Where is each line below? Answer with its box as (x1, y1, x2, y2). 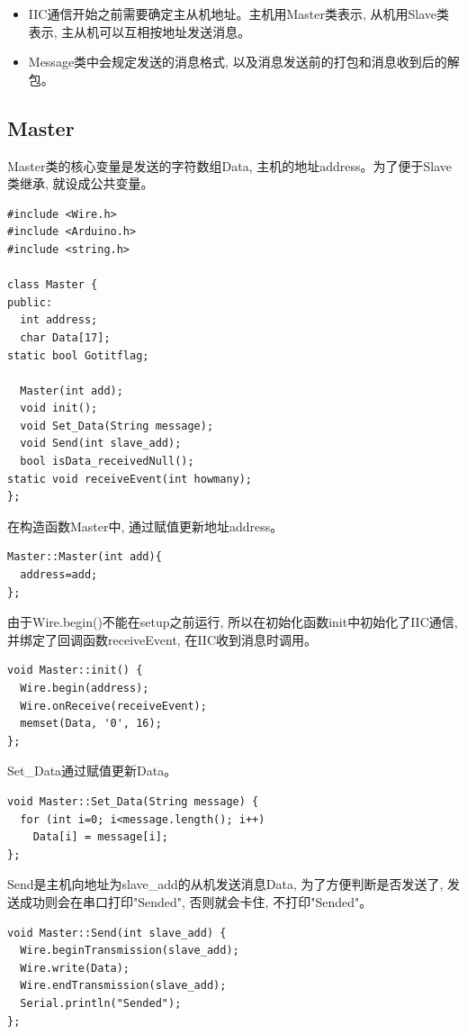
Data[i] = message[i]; (32, 830, 168, 844)
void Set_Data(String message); (20, 419, 214, 432)
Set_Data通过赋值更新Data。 (7, 761, 177, 780)
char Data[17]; (20, 331, 111, 344)
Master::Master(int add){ (7, 550, 162, 564)
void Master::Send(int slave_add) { (7, 926, 227, 939)
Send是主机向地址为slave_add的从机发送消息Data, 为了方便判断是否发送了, (7, 875, 444, 893)
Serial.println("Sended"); (20, 996, 182, 1010)
